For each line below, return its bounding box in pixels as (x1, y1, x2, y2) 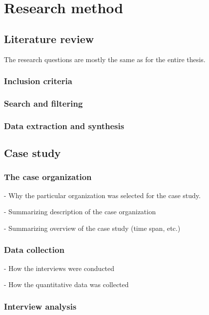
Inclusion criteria (4, 75, 72, 87)
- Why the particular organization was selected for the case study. (4, 190, 201, 200)
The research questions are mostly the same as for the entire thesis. (4, 54, 206, 64)
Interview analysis (4, 300, 77, 312)
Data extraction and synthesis (4, 119, 125, 132)
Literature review (4, 31, 94, 46)
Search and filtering (4, 97, 83, 109)
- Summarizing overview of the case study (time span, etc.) (4, 223, 181, 233)
